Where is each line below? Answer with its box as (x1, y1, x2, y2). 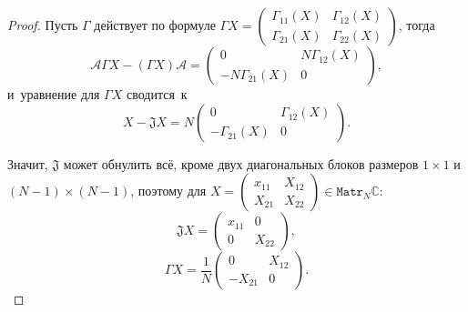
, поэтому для (130, 181, 207, 200)
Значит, (7, 154, 48, 173)
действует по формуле (94, 15, 216, 34)
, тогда (398, 15, 435, 34)
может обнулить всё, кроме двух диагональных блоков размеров (63, 154, 419, 173)
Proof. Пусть (7, 15, 78, 34)
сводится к (126, 85, 188, 103)
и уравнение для (7, 85, 100, 103)
